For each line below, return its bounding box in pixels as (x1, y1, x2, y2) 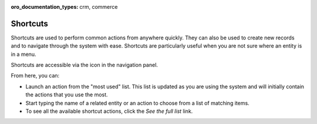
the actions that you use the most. (25, 91, 108, 98)
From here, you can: (11, 72, 60, 79)
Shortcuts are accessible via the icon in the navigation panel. (11, 62, 158, 69)
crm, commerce (79, 4, 118, 10)
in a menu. (11, 51, 36, 58)
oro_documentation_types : (11, 4, 79, 10)
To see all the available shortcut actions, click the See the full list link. (25, 108, 193, 115)
